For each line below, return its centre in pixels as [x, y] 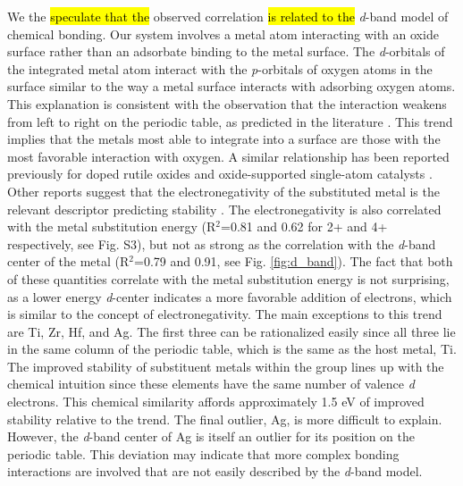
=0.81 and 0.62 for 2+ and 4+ [304, 226]
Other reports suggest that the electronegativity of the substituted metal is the [223, 191]
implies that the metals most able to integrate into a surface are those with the [224, 139]
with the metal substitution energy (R [112, 226]
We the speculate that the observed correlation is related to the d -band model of [228, 16]
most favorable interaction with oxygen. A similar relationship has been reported [228, 156]
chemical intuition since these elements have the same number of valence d [211, 384]
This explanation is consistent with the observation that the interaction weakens [227, 103]
